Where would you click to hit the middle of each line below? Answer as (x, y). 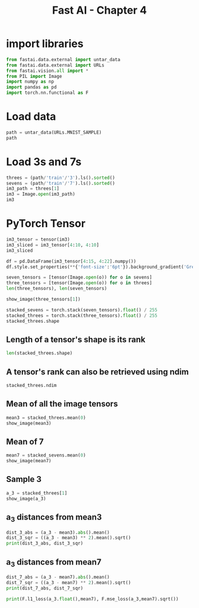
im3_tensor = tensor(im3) (38, 240)
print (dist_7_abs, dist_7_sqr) (45, 588)
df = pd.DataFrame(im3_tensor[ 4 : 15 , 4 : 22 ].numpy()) (71, 261)
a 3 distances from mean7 (54, 563)
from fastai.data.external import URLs (55, 65)
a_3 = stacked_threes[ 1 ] (37, 493)
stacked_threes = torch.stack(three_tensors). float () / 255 (82, 316)
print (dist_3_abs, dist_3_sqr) (45, 544)
